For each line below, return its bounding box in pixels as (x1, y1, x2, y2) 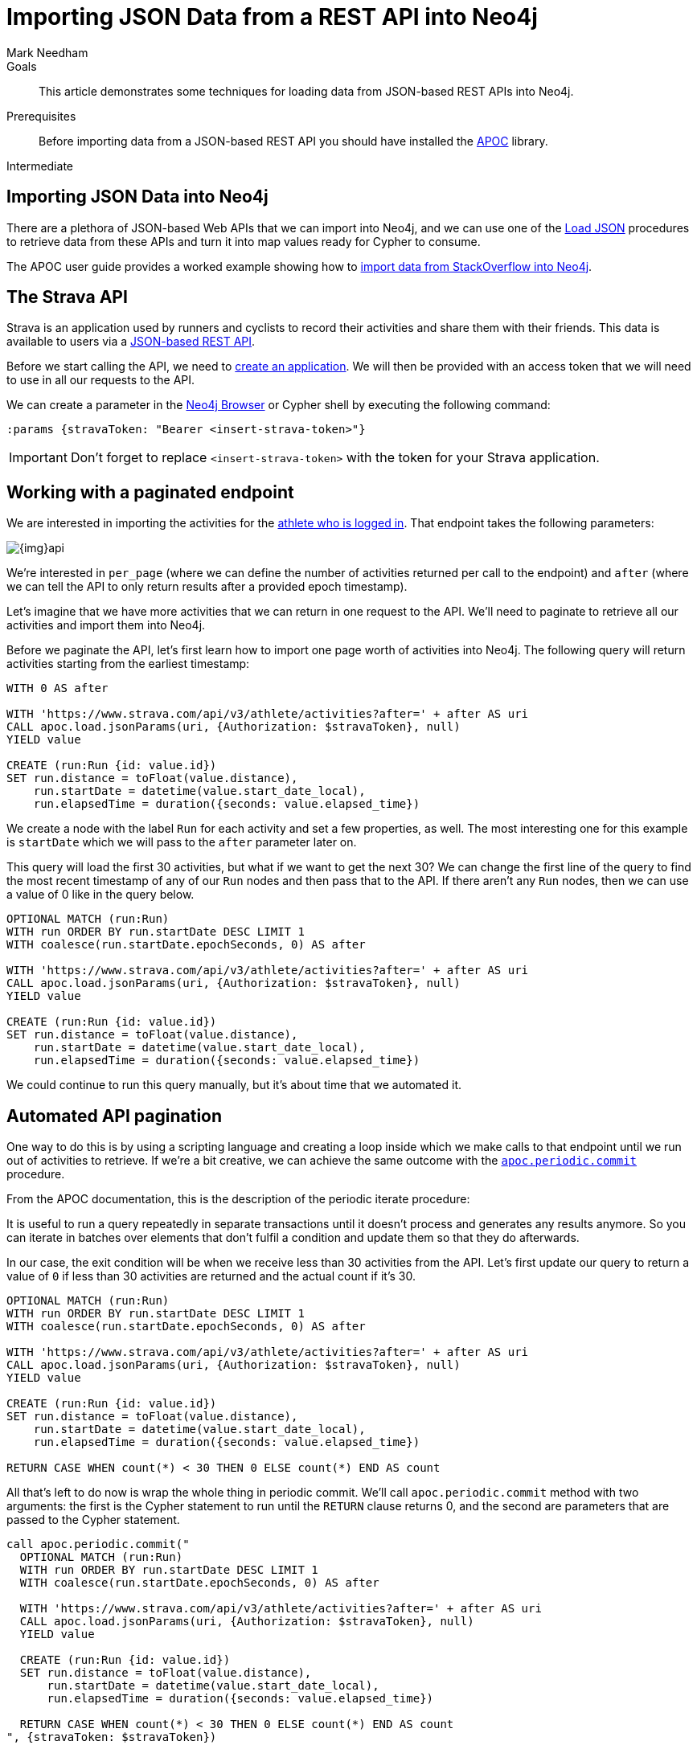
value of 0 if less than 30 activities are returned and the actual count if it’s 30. (6, 1269, 416, 1284)
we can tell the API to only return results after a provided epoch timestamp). (6, 580, 408, 594)
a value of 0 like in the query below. (6, 887, 195, 902)
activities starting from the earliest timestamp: (6, 657, 250, 671)
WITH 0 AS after (6, 682, 109, 695)
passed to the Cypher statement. (6, 1513, 180, 1527)
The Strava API (6, 287, 128, 308)
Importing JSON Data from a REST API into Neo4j (6, 3, 538, 31)
